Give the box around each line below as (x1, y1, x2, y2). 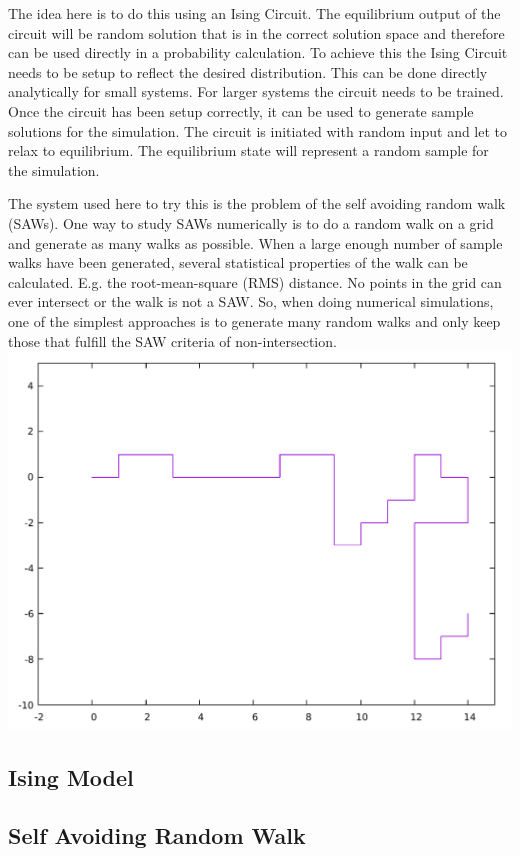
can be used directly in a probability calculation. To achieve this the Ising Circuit (8, 42, 508, 63)
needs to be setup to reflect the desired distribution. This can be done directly (8, 61, 488, 82)
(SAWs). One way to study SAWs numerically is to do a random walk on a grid (8, 212, 494, 233)
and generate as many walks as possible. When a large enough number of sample (8, 232, 503, 253)
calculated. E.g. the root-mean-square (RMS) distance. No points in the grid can (8, 271, 502, 292)
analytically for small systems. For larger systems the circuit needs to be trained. (8, 81, 504, 102)
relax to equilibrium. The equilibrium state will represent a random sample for (8, 140, 489, 161)
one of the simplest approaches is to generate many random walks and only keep (8, 310, 501, 331)
